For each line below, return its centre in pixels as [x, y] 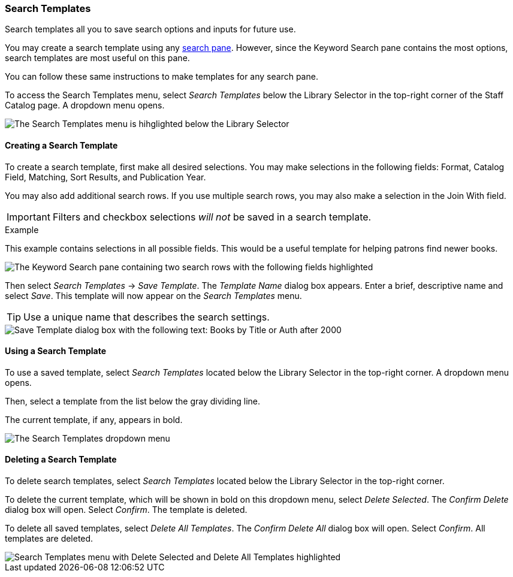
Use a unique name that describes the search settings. [147, 317]
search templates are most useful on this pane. [97, 58]
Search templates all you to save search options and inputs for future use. [150, 29]
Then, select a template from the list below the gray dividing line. [133, 401]
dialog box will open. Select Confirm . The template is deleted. [126, 510]
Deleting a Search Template [61, 460]
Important [28, 217]
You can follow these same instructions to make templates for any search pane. [162, 77]
